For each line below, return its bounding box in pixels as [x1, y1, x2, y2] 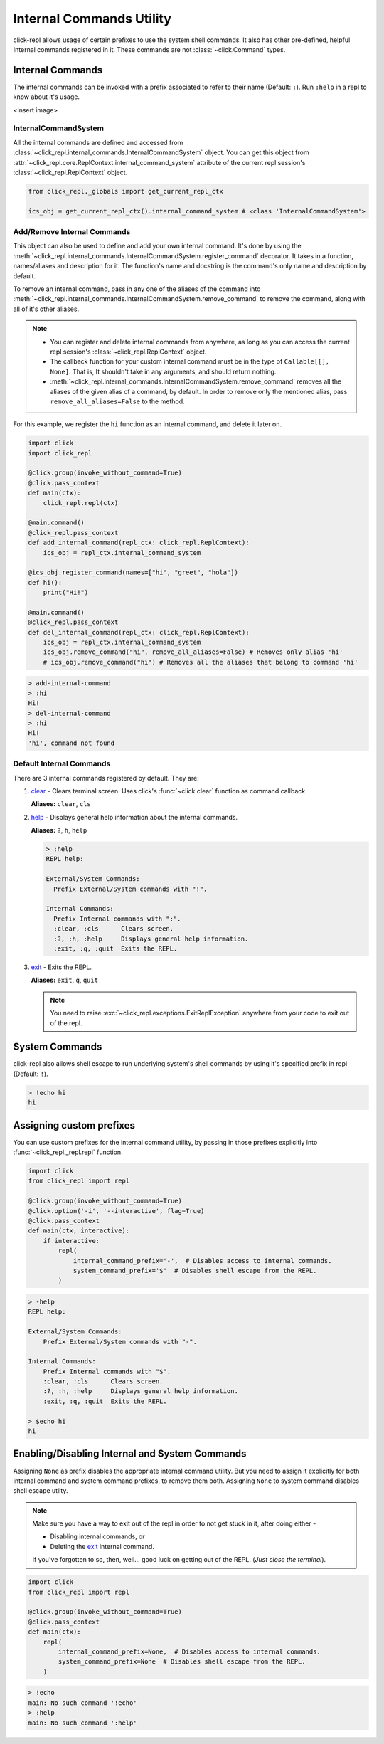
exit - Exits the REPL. [31, 963, 92, 971]
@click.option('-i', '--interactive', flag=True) [28, 1207, 205, 1215]
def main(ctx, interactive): [28, 1227, 130, 1235]
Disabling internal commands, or [50, 1532, 145, 1540]
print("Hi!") [43, 588, 89, 597]
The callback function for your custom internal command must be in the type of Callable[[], [50, 357, 330, 366]
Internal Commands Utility [13, 11, 172, 26]
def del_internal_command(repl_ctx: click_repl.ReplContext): [28, 628, 250, 636]
